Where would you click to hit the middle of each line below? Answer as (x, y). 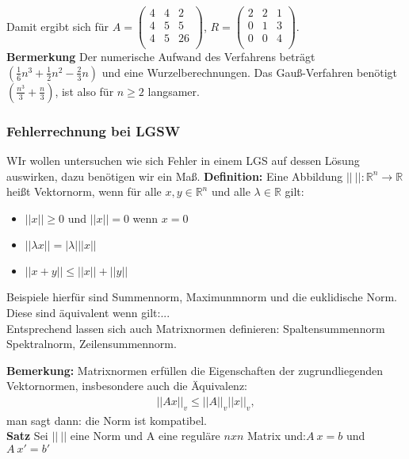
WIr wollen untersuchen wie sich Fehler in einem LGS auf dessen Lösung (183, 160)
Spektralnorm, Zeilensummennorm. (92, 344)
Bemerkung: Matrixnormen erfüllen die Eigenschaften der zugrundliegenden (195, 370)
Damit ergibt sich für (58, 26)
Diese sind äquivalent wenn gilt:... (88, 312)
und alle (231, 191)
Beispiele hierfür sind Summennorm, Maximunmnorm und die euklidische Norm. (202, 297)
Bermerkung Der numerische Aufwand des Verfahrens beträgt (161, 57)
